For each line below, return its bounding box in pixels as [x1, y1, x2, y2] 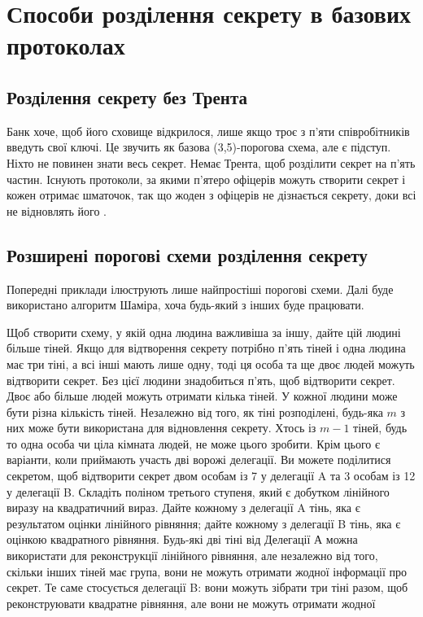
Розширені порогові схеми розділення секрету [7, 242, 368, 267]
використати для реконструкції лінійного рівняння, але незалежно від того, [7, 547, 378, 564]
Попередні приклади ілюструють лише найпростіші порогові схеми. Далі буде [7, 280, 394, 297]
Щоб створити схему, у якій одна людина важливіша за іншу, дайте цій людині [7, 323, 401, 340]
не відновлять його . [7, 202, 107, 219]
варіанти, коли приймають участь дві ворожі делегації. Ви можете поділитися [7, 451, 391, 468]
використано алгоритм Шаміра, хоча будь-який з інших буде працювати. [7, 296, 364, 313]
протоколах [7, 28, 125, 62]
